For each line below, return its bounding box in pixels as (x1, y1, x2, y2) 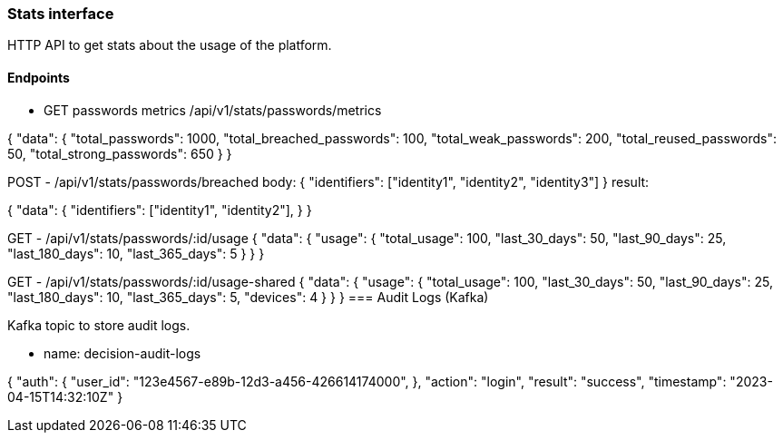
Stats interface (7, 5, 114, 23)
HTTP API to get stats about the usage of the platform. (7, 37, 332, 54)
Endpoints (7, 69, 70, 85)
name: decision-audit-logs (44, 345, 201, 361)
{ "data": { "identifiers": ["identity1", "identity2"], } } (7, 201, 312, 218)
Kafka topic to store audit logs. (7, 317, 191, 333)
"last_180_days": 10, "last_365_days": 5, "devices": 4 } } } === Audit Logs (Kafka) (7, 288, 489, 305)
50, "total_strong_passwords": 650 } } (7, 145, 232, 161)
